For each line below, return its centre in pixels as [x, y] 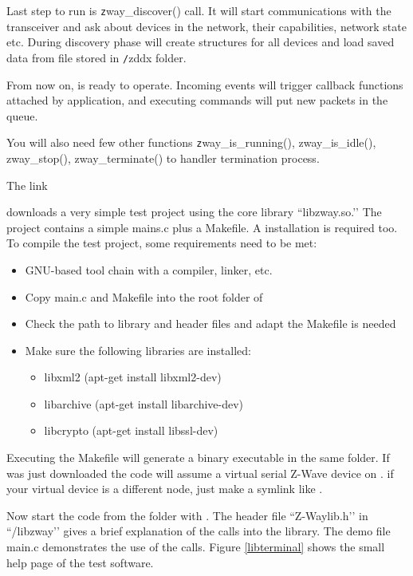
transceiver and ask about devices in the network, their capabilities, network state [206, 26]
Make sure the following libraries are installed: [138, 350]
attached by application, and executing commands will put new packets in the [197, 100]
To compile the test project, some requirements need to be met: [162, 243]
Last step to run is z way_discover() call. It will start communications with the [199, 10]
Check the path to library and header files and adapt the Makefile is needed [210, 324]
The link [27, 185]
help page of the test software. [80, 562]
